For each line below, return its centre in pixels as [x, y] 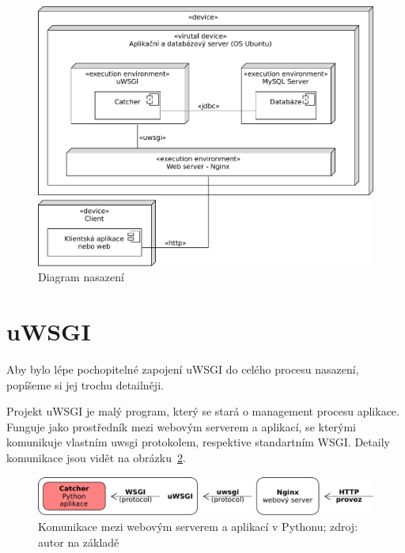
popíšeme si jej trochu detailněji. [85, 384]
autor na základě [79, 542]
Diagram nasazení [81, 277]
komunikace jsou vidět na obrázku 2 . [96, 457]
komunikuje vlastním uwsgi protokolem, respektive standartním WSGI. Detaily [198, 442]
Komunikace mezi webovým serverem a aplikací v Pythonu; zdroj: [198, 526]
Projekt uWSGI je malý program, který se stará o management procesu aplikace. [203, 411]
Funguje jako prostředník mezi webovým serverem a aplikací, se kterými [181, 426]
